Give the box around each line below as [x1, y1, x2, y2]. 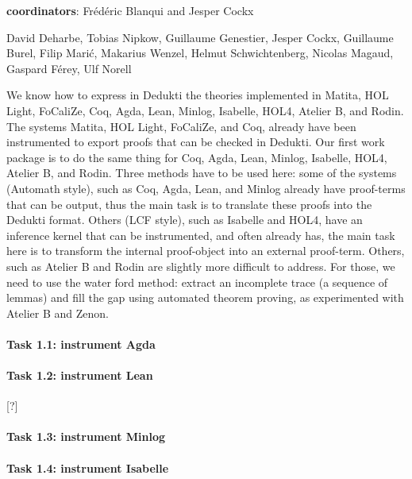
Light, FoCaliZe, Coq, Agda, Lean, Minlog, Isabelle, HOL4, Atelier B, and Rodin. [6, 102, 404, 118]
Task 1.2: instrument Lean [6, 367, 153, 384]
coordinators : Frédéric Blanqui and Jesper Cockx [6, 2, 254, 18]
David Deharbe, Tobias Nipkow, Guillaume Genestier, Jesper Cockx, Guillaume [6, 29, 394, 45]
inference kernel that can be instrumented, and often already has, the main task [6, 226, 395, 243]
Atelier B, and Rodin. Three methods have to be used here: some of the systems [6, 164, 397, 181]
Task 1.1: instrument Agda [6, 335, 156, 352]
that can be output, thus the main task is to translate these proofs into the [6, 195, 372, 212]
